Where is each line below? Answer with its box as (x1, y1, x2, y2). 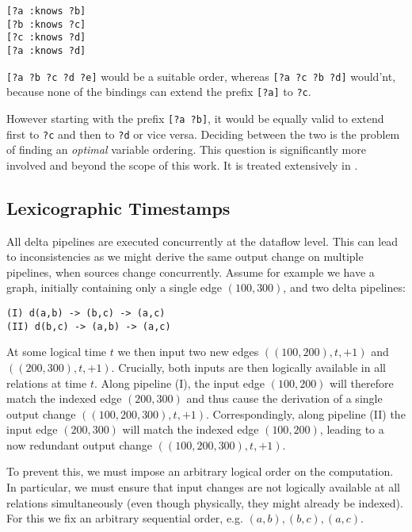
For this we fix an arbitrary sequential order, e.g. (6, 510, 243, 526)
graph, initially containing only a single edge (6, 279, 222, 296)
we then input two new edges (117, 343, 259, 360)
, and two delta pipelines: (283, 279, 406, 296)
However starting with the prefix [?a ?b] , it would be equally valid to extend (6, 109, 384, 126)
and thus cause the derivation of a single (186, 390, 383, 407)
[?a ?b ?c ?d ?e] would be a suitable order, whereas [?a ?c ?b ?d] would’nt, (6, 67, 396, 84)
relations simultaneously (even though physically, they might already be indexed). (6, 494, 403, 511)
